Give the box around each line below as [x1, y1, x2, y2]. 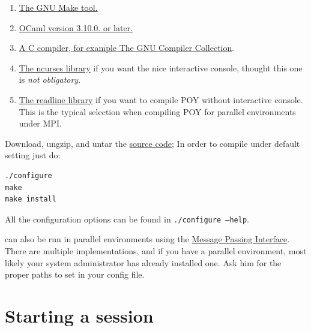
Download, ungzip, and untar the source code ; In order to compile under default [5, 137, 300, 149]
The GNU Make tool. [19, 1, 98, 13]
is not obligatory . [19, 73, 81, 86]
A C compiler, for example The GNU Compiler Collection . [19, 41, 235, 54]
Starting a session [5, 303, 154, 327]
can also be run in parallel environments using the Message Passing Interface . [5, 233, 290, 245]
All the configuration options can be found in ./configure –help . [5, 212, 249, 225]
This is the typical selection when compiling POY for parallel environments [19, 105, 296, 118]
